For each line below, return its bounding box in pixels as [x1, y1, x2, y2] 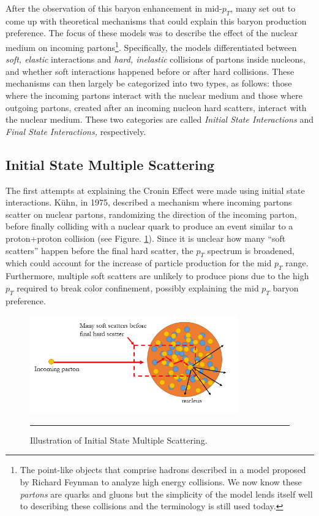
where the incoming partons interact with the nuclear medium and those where [6, 89, 302, 102]
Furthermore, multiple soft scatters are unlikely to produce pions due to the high [6, 269, 309, 282]
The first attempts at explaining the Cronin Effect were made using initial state [6, 183, 305, 196]
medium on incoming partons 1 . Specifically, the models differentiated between [6, 39, 297, 53]
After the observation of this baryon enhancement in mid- [6, 2, 222, 14]
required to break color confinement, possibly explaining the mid [17, 281, 259, 294]
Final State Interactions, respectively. [6, 125, 146, 137]
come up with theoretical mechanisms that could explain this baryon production [6, 14, 307, 27]
